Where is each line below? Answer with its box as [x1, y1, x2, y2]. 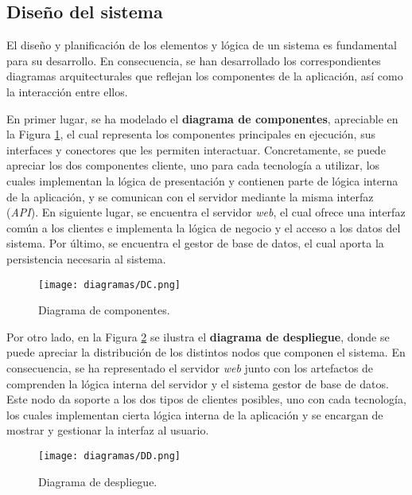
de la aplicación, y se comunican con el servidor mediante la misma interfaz [6, 188, 374, 205]
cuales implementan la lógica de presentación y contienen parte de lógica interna [6, 172, 398, 189]
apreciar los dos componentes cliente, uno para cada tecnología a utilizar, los [6, 157, 380, 173]
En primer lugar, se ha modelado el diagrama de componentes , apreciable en [6, 110, 398, 127]
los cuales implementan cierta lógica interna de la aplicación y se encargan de [6, 406, 383, 423]
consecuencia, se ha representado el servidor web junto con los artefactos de [6, 359, 374, 376]
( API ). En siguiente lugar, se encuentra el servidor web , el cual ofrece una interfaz [6, 204, 406, 220]
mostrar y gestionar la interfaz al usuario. [6, 422, 209, 438]
